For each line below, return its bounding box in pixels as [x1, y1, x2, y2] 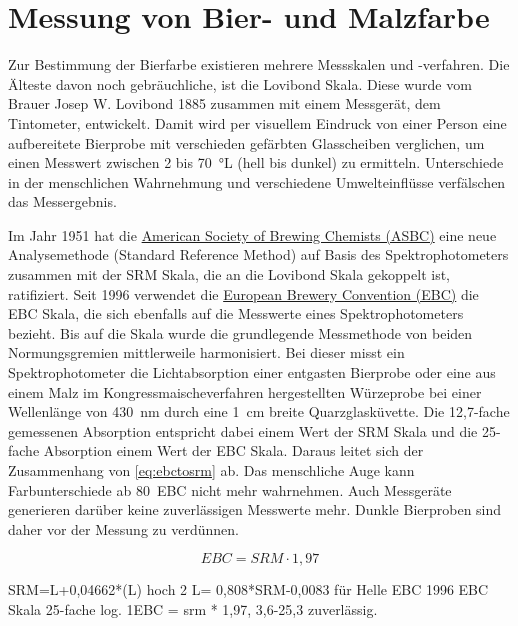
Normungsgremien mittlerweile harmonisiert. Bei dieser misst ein [8, 342, 405, 363]
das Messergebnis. [8, 191, 117, 212]
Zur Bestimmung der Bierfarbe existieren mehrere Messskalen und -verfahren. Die [8, 54, 510, 75]
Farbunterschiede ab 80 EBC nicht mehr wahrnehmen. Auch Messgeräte [8, 479, 452, 500]
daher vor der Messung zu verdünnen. [8, 518, 239, 539]
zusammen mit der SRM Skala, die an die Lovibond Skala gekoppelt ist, [8, 264, 450, 285]
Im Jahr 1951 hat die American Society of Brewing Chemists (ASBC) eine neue [8, 224, 497, 245]
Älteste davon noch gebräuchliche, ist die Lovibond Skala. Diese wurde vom [8, 73, 472, 94]
